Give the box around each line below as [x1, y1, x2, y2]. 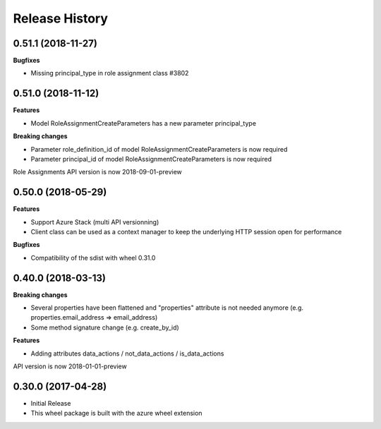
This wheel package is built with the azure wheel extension [30, 409, 202, 418]
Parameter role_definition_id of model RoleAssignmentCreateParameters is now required [30, 145, 288, 153]
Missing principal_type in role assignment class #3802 [30, 69, 189, 78]
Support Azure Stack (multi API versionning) [30, 217, 159, 226]
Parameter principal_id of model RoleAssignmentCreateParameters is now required [30, 155, 272, 163]
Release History [13, 11, 109, 26]
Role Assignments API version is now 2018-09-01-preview [13, 168, 183, 176]
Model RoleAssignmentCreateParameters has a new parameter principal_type [30, 119, 257, 127]
